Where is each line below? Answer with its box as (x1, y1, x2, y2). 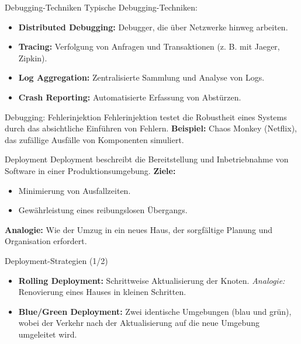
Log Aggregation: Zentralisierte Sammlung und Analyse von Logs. (18, 71, 265, 84)
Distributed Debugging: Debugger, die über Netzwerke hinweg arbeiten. (18, 20, 288, 33)
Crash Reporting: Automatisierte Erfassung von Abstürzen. (18, 91, 241, 103)
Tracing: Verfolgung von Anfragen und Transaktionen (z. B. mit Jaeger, (18, 40, 280, 53)
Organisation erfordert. (5, 235, 87, 247)
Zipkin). (18, 51, 47, 64)
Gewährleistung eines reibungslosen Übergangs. (18, 204, 188, 216)
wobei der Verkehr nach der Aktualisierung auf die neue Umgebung (18, 317, 260, 329)
